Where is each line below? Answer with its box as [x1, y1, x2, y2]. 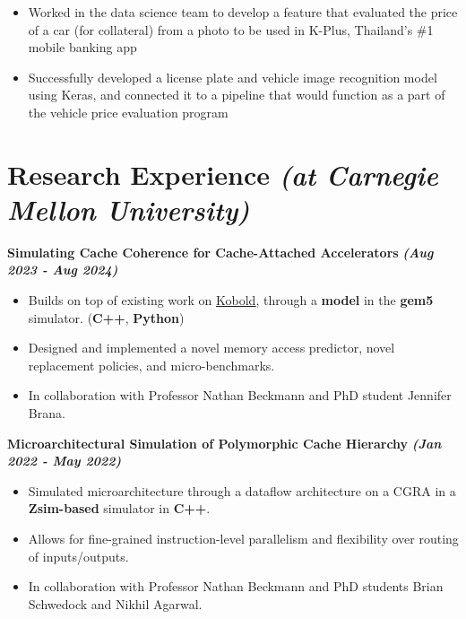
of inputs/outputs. [28, 546, 129, 565]
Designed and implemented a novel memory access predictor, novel [28, 338, 395, 357]
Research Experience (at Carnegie [7, 155, 438, 193]
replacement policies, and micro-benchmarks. [28, 355, 275, 374]
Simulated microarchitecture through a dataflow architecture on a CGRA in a [28, 481, 456, 500]
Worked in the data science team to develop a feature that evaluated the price [28, 3, 458, 21]
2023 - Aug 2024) [7, 260, 118, 279]
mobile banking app [28, 38, 137, 57]
